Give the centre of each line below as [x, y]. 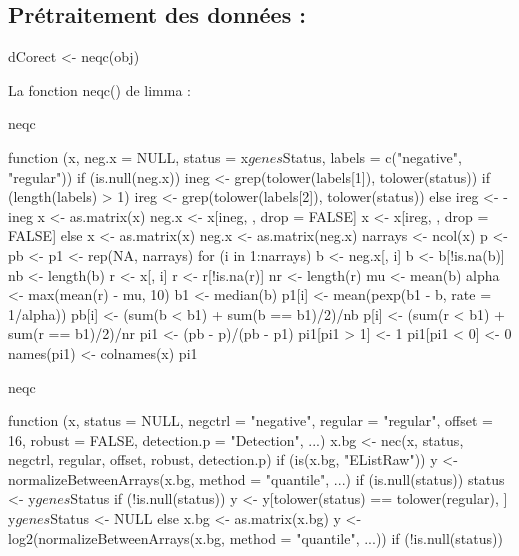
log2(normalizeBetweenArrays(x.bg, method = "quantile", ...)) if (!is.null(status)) [255, 537]
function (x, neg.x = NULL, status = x [128, 156]
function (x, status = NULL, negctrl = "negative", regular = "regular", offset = [250, 420]
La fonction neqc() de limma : [99, 89]
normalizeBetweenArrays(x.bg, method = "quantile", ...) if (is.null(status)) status [256, 478]
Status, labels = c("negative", [372, 156]
